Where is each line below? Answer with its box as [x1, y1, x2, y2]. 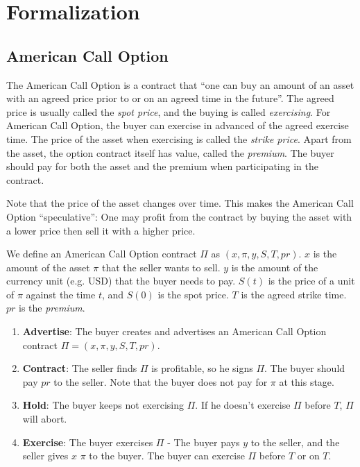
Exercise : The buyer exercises [22, 434, 153, 449]
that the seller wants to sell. [102, 260, 221, 274]
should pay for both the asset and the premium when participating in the [6, 159, 318, 173]
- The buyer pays [167, 434, 240, 449]
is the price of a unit [268, 273, 355, 288]
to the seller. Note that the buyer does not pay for [53, 374, 268, 389]
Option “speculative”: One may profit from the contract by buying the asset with [6, 209, 352, 223]
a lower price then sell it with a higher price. [6, 223, 196, 237]
